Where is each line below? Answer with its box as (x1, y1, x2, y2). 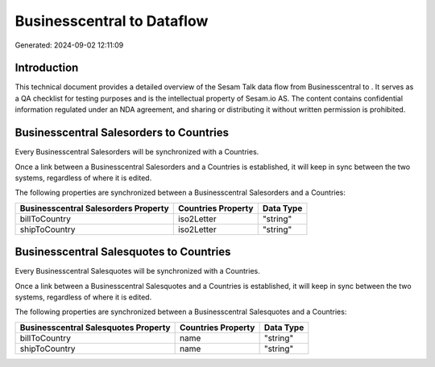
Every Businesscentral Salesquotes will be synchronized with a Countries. (14, 266, 261, 276)
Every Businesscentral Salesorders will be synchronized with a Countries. (14, 147, 259, 157)
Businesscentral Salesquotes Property (19, 322, 171, 333)
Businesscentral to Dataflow (14, 12, 209, 30)
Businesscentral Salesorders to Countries (14, 126, 230, 140)
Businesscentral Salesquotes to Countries (14, 245, 231, 259)
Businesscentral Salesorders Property (19, 202, 169, 213)
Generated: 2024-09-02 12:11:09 (14, 40, 124, 50)
